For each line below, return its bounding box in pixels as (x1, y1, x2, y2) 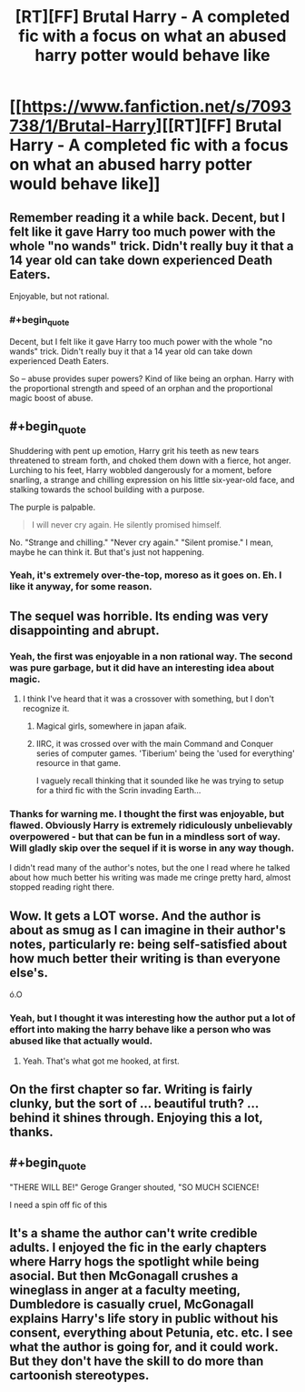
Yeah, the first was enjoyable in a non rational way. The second (9, 650, 293, 662)
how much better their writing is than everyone (9, 951, 281, 966)
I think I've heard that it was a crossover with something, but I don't (22, 693, 275, 704)
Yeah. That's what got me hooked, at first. (22, 1055, 180, 1066)
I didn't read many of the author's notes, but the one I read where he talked (9, 862, 290, 873)
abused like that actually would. (9, 1034, 152, 1047)
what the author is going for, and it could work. (9, 1339, 279, 1355)
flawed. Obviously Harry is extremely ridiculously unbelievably (9, 819, 293, 832)
